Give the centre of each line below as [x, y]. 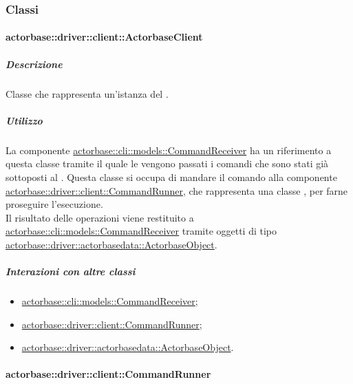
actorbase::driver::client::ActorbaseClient [104, 37]
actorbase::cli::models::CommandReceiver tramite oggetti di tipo [141, 231]
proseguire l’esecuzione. [54, 204]
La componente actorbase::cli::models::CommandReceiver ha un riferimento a [169, 150]
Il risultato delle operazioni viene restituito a [100, 217]
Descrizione [34, 64]
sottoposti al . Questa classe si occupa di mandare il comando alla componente [171, 177]
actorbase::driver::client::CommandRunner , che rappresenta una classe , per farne [177, 190]
